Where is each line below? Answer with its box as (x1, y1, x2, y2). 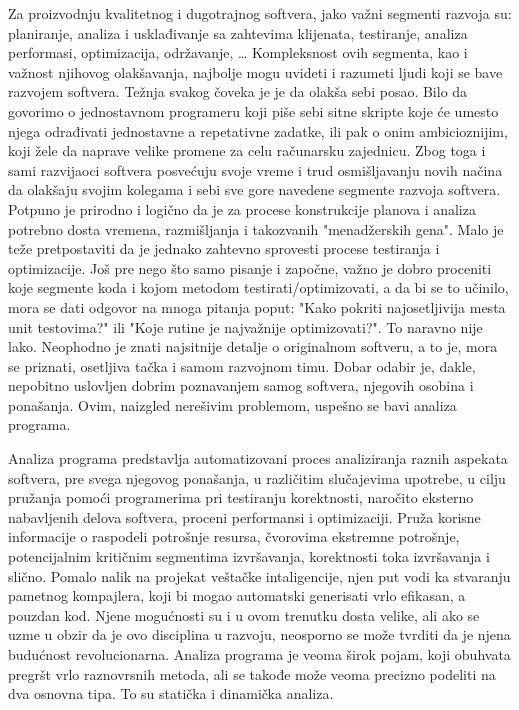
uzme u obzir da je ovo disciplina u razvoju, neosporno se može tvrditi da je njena (8, 624, 511, 645)
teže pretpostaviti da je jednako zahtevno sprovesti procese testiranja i (8, 238, 440, 259)
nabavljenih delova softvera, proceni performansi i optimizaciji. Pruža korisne (8, 506, 481, 527)
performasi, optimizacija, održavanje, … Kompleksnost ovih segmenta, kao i (8, 42, 468, 63)
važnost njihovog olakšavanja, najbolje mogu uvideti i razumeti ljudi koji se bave (8, 61, 503, 82)
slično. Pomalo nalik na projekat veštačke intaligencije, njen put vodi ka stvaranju (8, 565, 511, 586)
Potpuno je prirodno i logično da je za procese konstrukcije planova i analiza (8, 198, 476, 219)
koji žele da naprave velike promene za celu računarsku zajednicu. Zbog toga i (8, 140, 486, 161)
